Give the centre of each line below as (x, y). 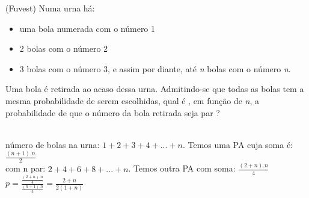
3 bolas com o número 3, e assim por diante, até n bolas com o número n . (155, 68)
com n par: (26, 168)
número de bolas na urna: (53, 144)
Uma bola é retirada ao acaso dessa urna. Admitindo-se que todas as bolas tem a (155, 89)
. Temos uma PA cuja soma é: (238, 144)
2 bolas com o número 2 (64, 48)
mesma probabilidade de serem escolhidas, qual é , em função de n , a (133, 100)
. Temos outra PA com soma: (182, 168)
